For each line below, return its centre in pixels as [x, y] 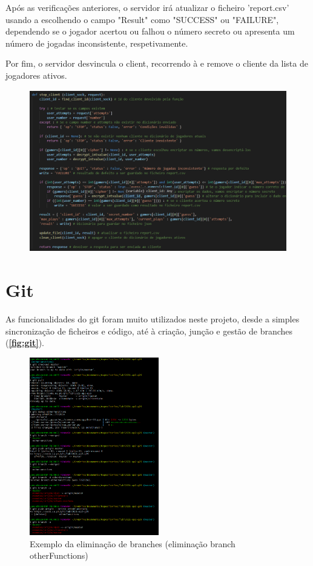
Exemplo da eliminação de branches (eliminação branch [133, 543]
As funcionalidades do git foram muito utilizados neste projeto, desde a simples [153, 318]
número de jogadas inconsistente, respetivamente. [97, 43]
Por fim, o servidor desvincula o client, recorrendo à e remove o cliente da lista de [157, 63]
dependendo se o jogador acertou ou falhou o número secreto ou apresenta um [150, 31]
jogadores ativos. [36, 75]
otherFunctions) [59, 555]
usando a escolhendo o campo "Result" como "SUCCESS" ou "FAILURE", [142, 19]
